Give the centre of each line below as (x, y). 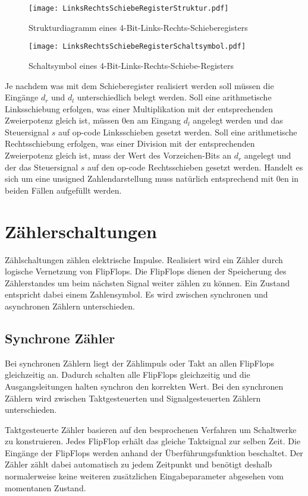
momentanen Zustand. (45, 487)
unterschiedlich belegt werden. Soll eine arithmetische (174, 97)
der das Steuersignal (42, 167)
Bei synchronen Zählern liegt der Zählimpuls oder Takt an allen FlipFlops (139, 363)
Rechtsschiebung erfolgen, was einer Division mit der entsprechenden (130, 143)
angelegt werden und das (238, 120)
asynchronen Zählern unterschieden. (70, 306)
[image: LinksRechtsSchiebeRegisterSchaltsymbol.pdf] (137, 47)
